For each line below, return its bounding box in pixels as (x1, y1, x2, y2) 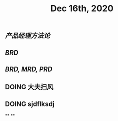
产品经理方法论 (5, 32, 50, 40)
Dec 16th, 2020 (50, 3, 114, 14)
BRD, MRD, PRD (5, 65, 53, 73)
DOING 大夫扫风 (5, 83, 54, 91)
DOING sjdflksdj (5, 100, 55, 108)
